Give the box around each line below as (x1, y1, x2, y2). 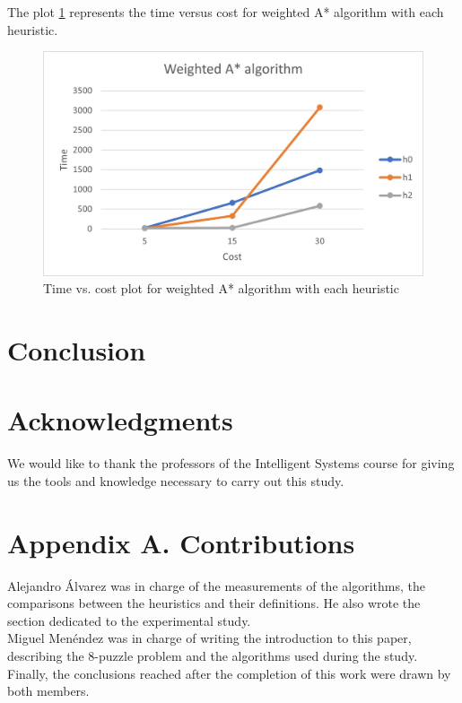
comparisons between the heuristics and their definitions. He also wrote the (7, 594, 421, 612)
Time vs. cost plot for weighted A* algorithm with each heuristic (43, 279, 399, 298)
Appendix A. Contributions (7, 524, 355, 560)
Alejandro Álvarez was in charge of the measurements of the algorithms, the (7, 576, 425, 595)
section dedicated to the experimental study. (7, 611, 251, 629)
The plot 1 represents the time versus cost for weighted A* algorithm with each (7, 3, 444, 21)
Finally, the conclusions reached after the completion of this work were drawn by (7, 664, 451, 682)
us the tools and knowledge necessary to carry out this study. (7, 471, 344, 490)
